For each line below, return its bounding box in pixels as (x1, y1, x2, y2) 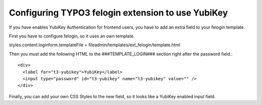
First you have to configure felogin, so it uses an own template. (9, 33, 135, 39)
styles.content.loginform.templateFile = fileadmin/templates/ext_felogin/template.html (9, 42, 180, 48)
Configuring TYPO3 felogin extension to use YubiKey (9, 7, 228, 18)
